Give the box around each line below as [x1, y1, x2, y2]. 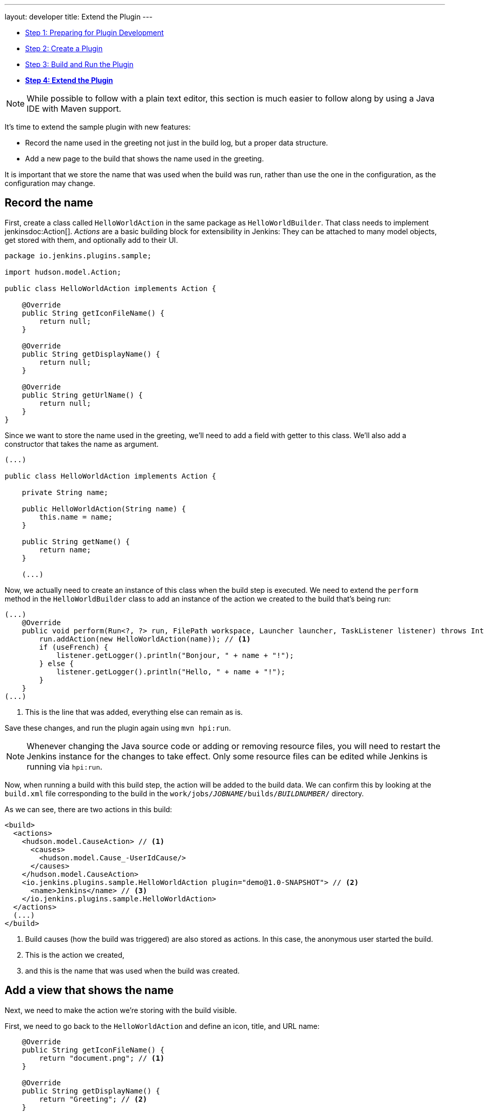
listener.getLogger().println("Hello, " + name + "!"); [56, 667, 285, 676]
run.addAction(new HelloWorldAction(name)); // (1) [39, 634, 251, 643]
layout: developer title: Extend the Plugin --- [5, 12, 153, 21]
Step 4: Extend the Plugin [25, 76, 113, 85]
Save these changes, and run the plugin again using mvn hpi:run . [5, 723, 231, 732]
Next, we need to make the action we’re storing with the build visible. [5, 1005, 237, 1015]
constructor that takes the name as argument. [5, 439, 159, 448]
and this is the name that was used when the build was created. [25, 966, 240, 975]
